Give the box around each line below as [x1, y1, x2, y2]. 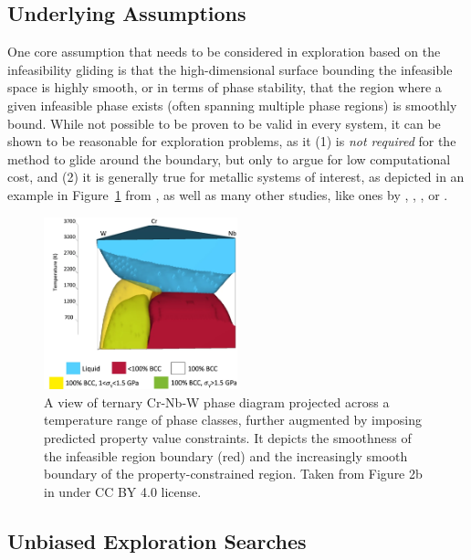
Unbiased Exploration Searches [7, 526, 307, 555]
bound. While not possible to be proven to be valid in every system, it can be [7, 113, 441, 132]
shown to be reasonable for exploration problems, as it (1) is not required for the [7, 132, 456, 151]
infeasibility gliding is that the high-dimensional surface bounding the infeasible [7, 59, 453, 79]
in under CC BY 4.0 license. [44, 481, 202, 501]
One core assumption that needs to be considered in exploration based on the [7, 42, 441, 61]
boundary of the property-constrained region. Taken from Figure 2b [44, 464, 423, 483]
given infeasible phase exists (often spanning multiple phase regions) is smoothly [7, 95, 457, 114]
